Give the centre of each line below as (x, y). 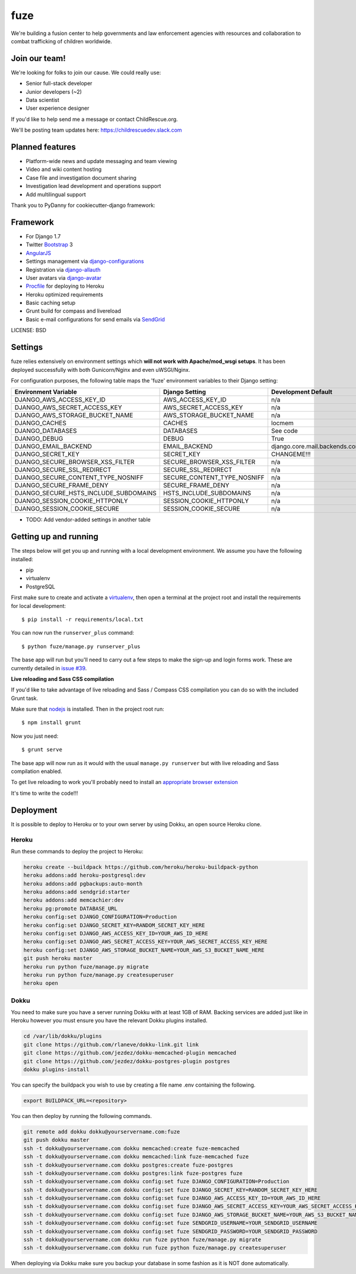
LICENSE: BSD (29, 330)
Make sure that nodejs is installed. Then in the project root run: (88, 709)
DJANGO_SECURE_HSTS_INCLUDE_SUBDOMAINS (85, 493)
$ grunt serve (42, 750)
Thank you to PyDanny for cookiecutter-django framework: (83, 205)
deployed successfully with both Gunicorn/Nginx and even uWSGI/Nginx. (101, 370)
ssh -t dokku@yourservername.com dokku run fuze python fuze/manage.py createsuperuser (155, 1248)
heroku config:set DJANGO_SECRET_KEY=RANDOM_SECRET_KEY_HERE (114, 925)
